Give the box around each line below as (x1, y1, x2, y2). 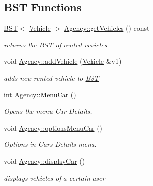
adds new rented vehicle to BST (4, 72, 99, 83)
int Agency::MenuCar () (4, 89, 76, 99)
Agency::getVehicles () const (64, 23, 150, 33)
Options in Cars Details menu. (4, 139, 97, 149)
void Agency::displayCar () (4, 155, 85, 166)
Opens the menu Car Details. (4, 106, 92, 116)
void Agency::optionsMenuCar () (4, 122, 103, 133)
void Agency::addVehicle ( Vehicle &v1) (4, 56, 122, 66)
